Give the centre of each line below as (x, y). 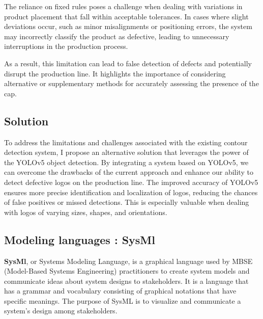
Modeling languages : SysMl (80, 239)
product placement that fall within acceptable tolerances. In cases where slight (126, 16)
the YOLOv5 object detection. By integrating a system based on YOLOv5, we (126, 162)
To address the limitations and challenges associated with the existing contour (126, 142)
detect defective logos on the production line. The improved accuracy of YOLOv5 (131, 182)
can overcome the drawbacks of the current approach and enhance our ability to (129, 172)
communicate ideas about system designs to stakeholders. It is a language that (126, 281)
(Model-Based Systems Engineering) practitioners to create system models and (127, 271)
